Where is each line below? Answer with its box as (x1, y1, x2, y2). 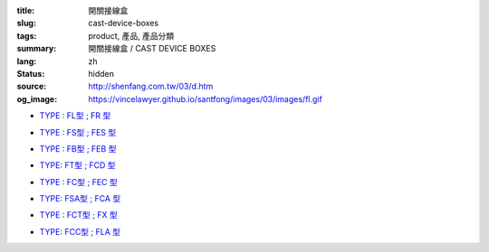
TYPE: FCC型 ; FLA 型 (39, 226, 121, 237)
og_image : (16, 93, 58, 104)
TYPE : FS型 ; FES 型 (39, 126, 117, 137)
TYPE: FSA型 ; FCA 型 (39, 193, 121, 204)
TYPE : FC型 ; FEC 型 (39, 176, 118, 187)
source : (16, 81, 47, 92)
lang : (16, 55, 37, 67)
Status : (16, 68, 45, 79)
